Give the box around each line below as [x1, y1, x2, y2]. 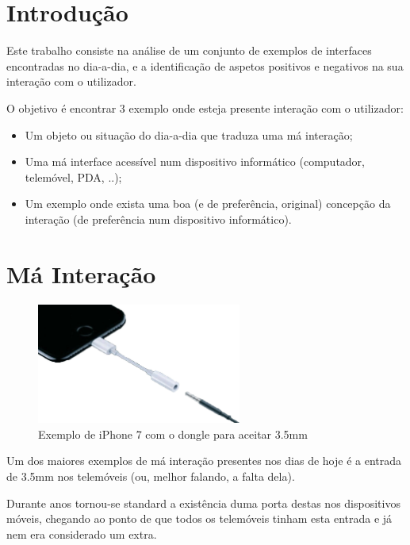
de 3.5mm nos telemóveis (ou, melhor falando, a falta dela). [6, 467, 295, 484]
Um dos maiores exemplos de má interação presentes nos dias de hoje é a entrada [6, 452, 401, 469]
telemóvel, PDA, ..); [25, 168, 122, 185]
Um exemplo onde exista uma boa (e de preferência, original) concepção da [25, 195, 391, 212]
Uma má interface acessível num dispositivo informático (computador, [25, 153, 365, 170]
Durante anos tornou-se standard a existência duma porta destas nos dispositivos [6, 494, 400, 511]
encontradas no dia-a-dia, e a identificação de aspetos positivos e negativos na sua [6, 57, 404, 74]
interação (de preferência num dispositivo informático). [25, 210, 292, 227]
